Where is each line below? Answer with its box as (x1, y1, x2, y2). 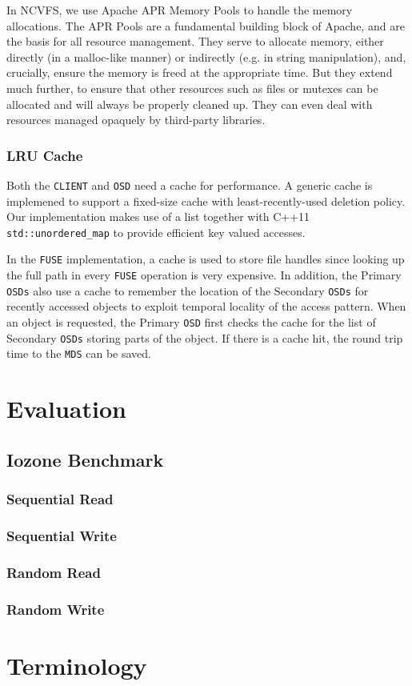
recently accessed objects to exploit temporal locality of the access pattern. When (6, 298, 406, 315)
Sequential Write (6, 525, 117, 545)
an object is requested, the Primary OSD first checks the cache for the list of (6, 314, 376, 331)
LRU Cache (6, 145, 83, 165)
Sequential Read (6, 489, 114, 509)
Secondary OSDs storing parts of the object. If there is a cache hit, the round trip (6, 329, 403, 346)
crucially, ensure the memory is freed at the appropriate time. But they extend (6, 64, 393, 81)
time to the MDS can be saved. (6, 345, 151, 362)
